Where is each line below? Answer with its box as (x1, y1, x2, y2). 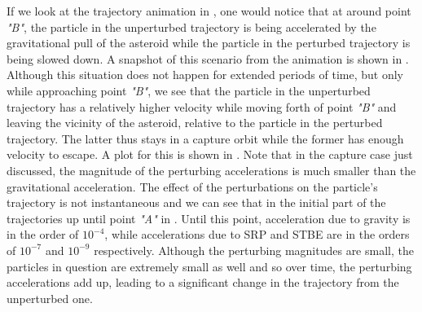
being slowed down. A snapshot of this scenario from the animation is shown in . (7, 50, 409, 67)
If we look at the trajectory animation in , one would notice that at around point (7, 2, 411, 19)
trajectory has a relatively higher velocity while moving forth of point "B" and (7, 98, 397, 115)
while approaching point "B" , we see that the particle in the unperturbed (7, 81, 371, 99)
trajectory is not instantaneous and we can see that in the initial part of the (7, 194, 386, 211)
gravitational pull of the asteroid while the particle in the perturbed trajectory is (7, 34, 411, 51)
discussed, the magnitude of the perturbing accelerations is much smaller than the (7, 161, 416, 178)
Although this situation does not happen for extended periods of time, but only (7, 66, 403, 83)
